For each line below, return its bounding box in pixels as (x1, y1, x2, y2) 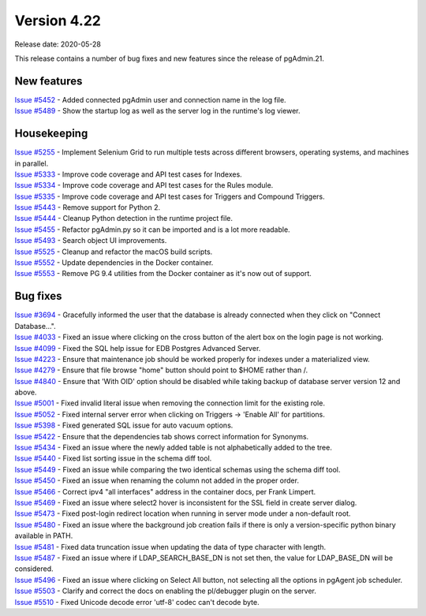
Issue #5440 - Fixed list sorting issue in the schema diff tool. (14, 454, 212, 463)
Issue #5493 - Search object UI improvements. (14, 236, 167, 245)
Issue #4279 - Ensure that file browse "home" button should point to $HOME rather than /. (14, 365, 308, 375)
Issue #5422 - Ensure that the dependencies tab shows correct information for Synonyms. (14, 431, 309, 441)
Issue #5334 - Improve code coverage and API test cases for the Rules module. (14, 181, 274, 190)
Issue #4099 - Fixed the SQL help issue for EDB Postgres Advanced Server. (14, 343, 261, 353)
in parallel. (14, 159, 49, 168)
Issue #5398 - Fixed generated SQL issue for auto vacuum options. (14, 420, 234, 430)
